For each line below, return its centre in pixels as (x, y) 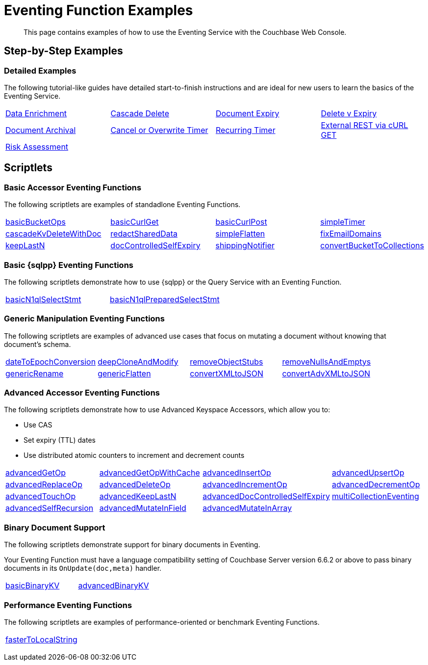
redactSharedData (144, 234)
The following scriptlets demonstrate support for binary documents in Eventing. (132, 545)
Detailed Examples (40, 70)
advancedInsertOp (237, 473)
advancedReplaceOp (44, 485)
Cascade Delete (140, 113)
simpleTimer (343, 222)
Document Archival (41, 130)
